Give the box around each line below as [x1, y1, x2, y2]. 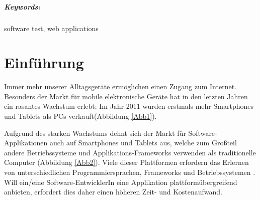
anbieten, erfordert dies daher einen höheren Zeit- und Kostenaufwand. [4, 186, 222, 197]
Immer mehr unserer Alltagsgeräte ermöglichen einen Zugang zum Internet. [4, 81, 236, 92]
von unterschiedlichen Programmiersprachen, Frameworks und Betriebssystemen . [4, 167, 255, 177]
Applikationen [4, 137, 48, 148]
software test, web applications [4, 23, 99, 33]
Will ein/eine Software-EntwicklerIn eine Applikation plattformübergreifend [4, 176, 237, 187]
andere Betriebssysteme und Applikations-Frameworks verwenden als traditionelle [4, 147, 256, 157]
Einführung [4, 52, 84, 73]
